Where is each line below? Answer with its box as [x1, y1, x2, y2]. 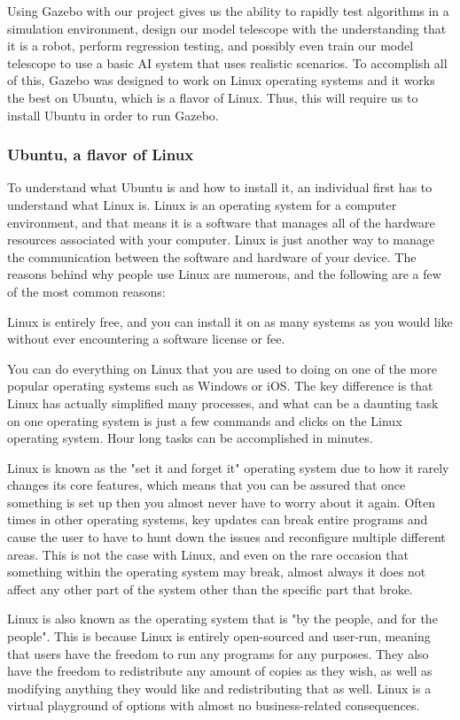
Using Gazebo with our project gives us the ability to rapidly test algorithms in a [7, 2, 449, 19]
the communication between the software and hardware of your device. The [7, 247, 417, 266]
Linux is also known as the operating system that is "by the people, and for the [7, 609, 438, 628]
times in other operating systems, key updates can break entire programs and [7, 510, 428, 529]
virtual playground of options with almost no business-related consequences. [7, 696, 420, 715]
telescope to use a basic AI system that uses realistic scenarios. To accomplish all [7, 53, 448, 72]
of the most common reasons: [7, 282, 166, 300]
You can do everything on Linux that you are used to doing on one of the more [7, 359, 437, 377]
